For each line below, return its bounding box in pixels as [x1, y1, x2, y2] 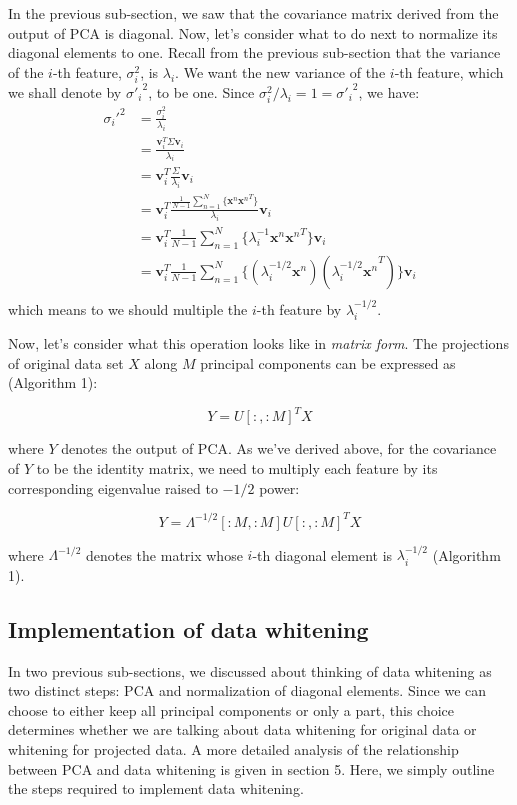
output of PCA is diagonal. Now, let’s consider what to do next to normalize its [8, 22, 498, 43]
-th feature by [256, 298, 342, 319]
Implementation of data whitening [8, 613, 369, 644]
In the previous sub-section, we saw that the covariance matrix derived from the [8, 3, 499, 23]
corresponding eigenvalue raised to [8, 477, 218, 498]
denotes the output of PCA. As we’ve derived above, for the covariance [61, 438, 497, 459]
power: [259, 477, 300, 498]
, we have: [358, 81, 420, 102]
